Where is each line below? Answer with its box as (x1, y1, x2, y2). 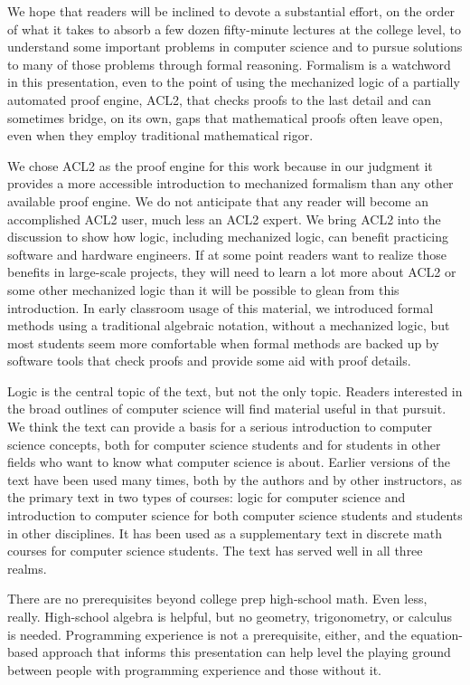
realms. (7, 558, 47, 577)
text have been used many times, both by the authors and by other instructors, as (7, 470, 463, 489)
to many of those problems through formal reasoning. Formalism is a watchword (7, 54, 451, 73)
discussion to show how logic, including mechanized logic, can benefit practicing (7, 227, 449, 246)
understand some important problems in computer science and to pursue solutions (7, 37, 463, 56)
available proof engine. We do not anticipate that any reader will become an (7, 191, 429, 210)
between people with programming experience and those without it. (7, 660, 381, 679)
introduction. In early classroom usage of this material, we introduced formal (7, 298, 434, 317)
